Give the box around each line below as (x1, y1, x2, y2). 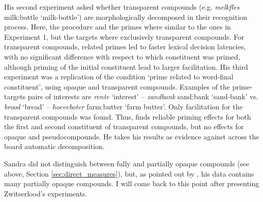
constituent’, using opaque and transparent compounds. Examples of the (4, 81, 230, 92)
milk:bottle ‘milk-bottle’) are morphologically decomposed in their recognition (4, 11, 247, 22)
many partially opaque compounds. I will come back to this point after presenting (4, 178, 259, 189)
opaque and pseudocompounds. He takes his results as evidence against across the (4, 131, 259, 141)
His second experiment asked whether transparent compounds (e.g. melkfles (4, 2, 240, 12)
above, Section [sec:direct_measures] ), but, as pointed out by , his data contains (4, 168, 254, 179)
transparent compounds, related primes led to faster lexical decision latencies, (4, 41, 246, 52)
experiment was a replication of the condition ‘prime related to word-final (4, 71, 233, 82)
